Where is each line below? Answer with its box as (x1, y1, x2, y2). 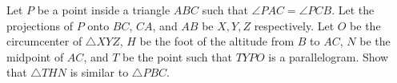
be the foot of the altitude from (139, 33, 295, 49)
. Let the (331, 2, 375, 18)
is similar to (70, 64, 129, 81)
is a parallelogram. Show (268, 48, 389, 65)
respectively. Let (254, 17, 335, 34)
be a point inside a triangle (37, 2, 170, 18)
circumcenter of (6, 33, 82, 49)
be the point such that (122, 48, 232, 65)
